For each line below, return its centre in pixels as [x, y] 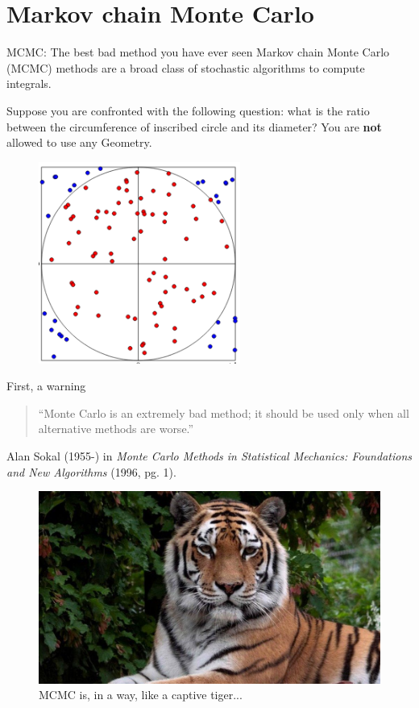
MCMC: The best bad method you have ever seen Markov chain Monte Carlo [198, 52]
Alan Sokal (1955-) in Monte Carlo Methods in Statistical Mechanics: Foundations [209, 456]
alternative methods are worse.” [116, 429]
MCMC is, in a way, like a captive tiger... [141, 695]
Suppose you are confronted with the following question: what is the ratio [188, 110]
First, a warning [46, 386]
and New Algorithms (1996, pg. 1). [91, 471]
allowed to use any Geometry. [79, 142]
